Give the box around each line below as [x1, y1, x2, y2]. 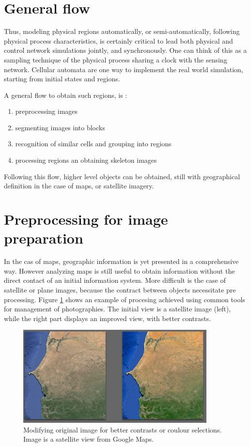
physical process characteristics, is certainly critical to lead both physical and [4, 35, 233, 46]
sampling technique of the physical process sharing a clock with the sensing [4, 54, 227, 64]
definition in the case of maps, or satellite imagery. [4, 181, 154, 191]
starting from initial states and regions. [4, 74, 120, 84]
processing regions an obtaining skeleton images [15, 155, 157, 165]
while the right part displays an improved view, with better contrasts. [4, 313, 211, 323]
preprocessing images [15, 106, 78, 116]
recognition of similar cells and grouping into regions [15, 139, 172, 149]
